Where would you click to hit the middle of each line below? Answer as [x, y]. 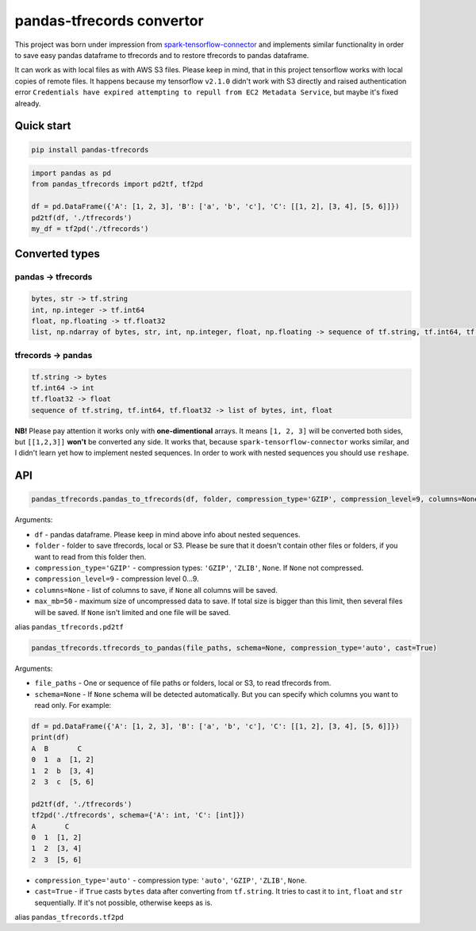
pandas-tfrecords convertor [109, 21]
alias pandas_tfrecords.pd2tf [69, 626]
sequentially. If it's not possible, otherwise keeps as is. [124, 902]
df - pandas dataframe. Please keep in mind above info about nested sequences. [167, 534]
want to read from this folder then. [90, 556]
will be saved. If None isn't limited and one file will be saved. [132, 612]
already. [28, 103]
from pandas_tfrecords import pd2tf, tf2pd [117, 184]
